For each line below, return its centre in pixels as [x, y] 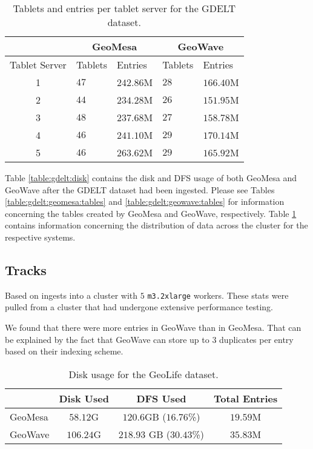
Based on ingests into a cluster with [71, 295]
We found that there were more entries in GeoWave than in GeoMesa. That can [153, 328]
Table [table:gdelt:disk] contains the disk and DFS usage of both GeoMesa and [151, 178]
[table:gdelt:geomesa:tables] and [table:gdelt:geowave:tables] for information [145, 201]
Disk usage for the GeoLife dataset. [143, 374]
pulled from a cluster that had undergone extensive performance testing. [139, 307]
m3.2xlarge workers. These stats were [218, 295]
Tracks [26, 269]
